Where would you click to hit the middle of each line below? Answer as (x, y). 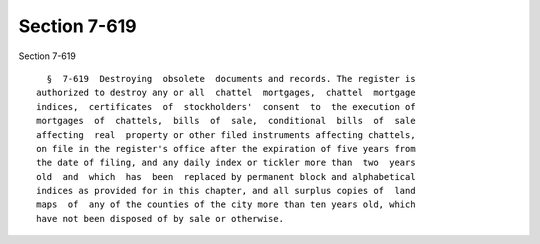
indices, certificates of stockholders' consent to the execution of (226, 106)
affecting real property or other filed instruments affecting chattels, (226, 134)
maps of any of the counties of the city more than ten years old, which (226, 204)
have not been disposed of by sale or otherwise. (160, 218)
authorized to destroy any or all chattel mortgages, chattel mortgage (226, 93)
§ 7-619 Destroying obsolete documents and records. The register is (231, 78)
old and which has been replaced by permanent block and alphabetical (226, 176)
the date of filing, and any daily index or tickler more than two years (226, 163)
